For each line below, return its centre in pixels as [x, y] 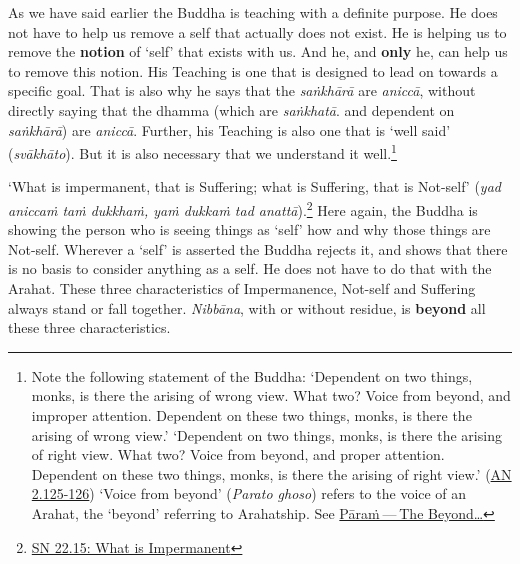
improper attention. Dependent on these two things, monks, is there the [251, 415]
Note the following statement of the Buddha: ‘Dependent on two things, [252, 375]
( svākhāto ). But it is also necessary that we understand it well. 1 [202, 151]
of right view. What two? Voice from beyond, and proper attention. [238, 454]
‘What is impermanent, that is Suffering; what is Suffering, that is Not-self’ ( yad [254, 186]
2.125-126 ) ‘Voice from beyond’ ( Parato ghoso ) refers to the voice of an [249, 493]
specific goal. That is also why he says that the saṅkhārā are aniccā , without [242, 90]
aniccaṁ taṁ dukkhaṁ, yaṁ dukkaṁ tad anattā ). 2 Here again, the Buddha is [243, 208]
